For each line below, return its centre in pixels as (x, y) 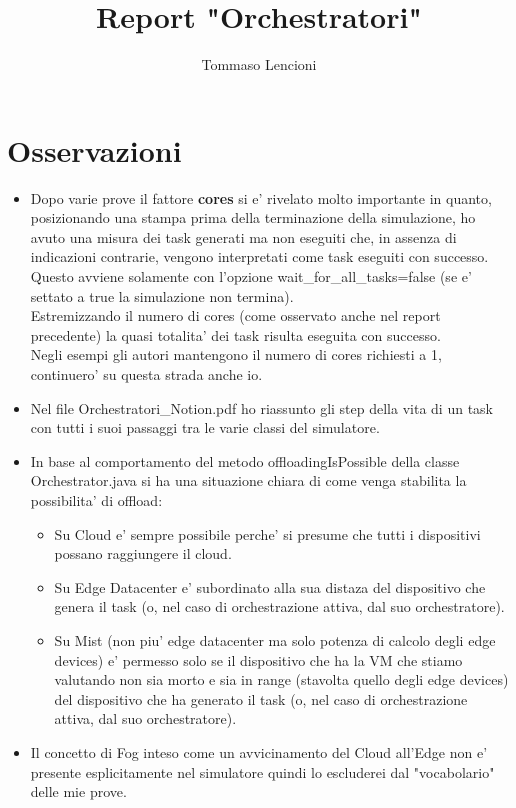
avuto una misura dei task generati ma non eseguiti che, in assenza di (243, 236)
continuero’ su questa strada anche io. (146, 374)
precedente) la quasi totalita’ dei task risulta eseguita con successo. (235, 334)
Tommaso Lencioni (259, 64)
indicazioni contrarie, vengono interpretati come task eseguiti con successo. (259, 256)
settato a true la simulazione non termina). (162, 295)
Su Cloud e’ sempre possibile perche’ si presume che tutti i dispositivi (267, 533)
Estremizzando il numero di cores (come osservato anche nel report (235, 315)
